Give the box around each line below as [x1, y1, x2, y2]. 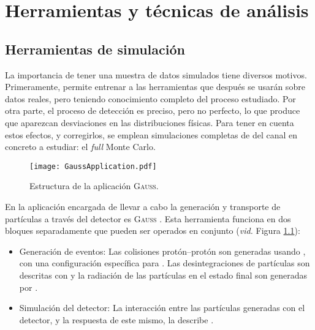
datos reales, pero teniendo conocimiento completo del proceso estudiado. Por [5, 92, 296, 105]
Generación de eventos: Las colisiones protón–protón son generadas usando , [19, 244, 306, 257]
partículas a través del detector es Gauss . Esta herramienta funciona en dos [5, 212, 291, 225]
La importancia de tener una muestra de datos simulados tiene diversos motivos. [5, 68, 307, 81]
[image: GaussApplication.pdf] [29, 162, 157, 171]
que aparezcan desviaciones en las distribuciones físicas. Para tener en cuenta [5, 116, 294, 129]
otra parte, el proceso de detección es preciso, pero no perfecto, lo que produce [5, 104, 300, 117]
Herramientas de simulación [5, 39, 185, 58]
